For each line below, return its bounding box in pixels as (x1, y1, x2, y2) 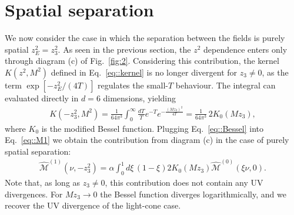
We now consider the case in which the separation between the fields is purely (5, 32, 285, 44)
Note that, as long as (5, 176, 81, 188)
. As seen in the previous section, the (58, 43, 191, 55)
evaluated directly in (5, 91, 79, 104)
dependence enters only (203, 43, 288, 55)
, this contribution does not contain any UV (105, 176, 263, 188)
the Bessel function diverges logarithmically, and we (100, 187, 286, 200)
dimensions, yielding (103, 91, 176, 104)
